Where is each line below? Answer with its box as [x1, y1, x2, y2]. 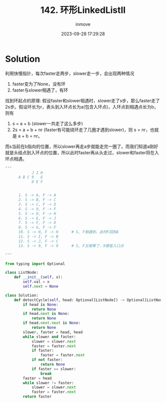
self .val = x [23, 279, 50, 285]
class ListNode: [5, 270, 39, 275]
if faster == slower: [31, 366, 77, 371]
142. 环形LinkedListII [40, 4, 126, 16]
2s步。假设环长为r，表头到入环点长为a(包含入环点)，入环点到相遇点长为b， [5, 103, 159, 109]
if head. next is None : [23, 311, 70, 316]
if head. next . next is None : [23, 320, 81, 326]
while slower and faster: [23, 334, 77, 339]
